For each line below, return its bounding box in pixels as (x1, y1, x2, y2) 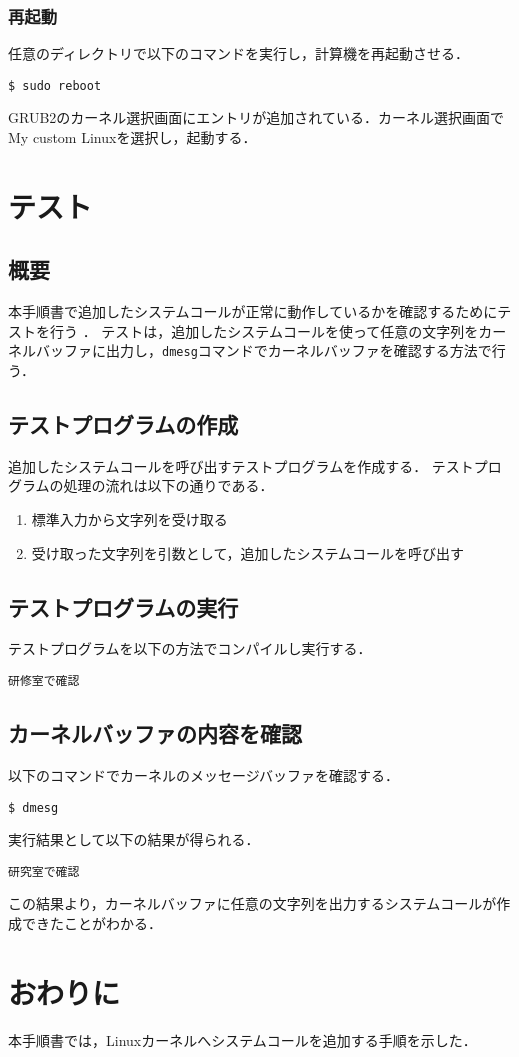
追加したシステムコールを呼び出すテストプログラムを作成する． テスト (8, 455, 474, 476)
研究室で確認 (8, 864, 80, 879)
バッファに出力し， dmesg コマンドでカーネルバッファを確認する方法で (35, 340, 492, 361)
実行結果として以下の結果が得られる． (8, 829, 260, 850)
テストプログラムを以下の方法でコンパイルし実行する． (8, 638, 372, 659)
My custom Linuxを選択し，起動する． (8, 127, 257, 148)
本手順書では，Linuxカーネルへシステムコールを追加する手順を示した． (8, 1029, 477, 1050)
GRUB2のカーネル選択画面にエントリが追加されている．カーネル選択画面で (8, 107, 504, 128)
